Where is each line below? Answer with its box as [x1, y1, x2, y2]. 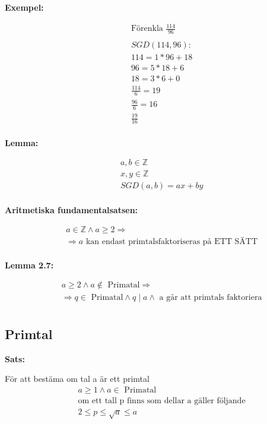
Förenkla [131, 24, 163, 33]
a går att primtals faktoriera [159, 293, 262, 302]
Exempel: [5, 1, 44, 13]
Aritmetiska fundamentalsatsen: [5, 204, 138, 216]
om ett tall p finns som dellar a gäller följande [78, 396, 246, 405]
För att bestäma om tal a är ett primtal [5, 372, 150, 385]
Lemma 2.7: [5, 258, 54, 271]
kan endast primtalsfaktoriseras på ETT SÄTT [85, 237, 258, 246]
